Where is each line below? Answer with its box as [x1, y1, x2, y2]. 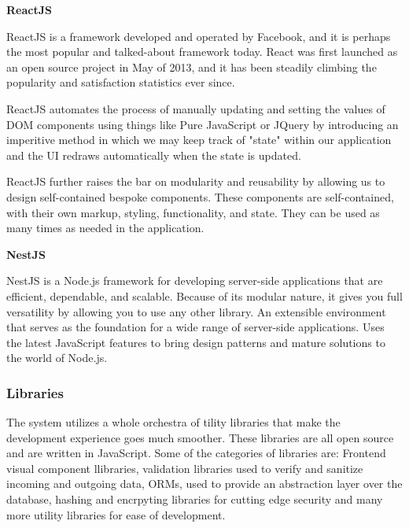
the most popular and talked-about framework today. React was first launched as [6, 43, 398, 60]
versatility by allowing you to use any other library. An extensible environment [6, 303, 386, 319]
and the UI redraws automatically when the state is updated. [6, 146, 301, 163]
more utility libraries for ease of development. [6, 506, 226, 522]
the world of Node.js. [6, 349, 108, 366]
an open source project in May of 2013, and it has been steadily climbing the [6, 58, 377, 75]
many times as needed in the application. [6, 220, 204, 236]
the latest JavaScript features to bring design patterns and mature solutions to [6, 334, 385, 350]
